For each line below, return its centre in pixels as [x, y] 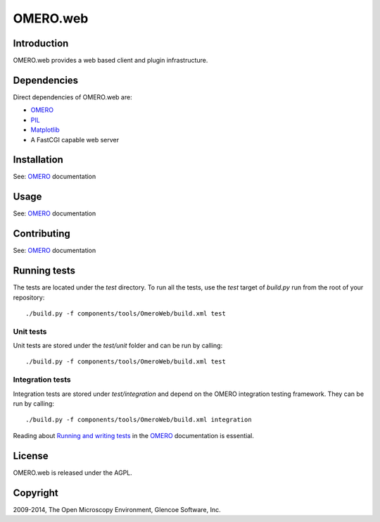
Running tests [44, 271]
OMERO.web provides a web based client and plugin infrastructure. [110, 61]
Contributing [42, 234]
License [31, 455]
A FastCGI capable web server [75, 139]
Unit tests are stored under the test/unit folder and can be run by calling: [118, 346]
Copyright [36, 493]
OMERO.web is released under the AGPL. [73, 473]
